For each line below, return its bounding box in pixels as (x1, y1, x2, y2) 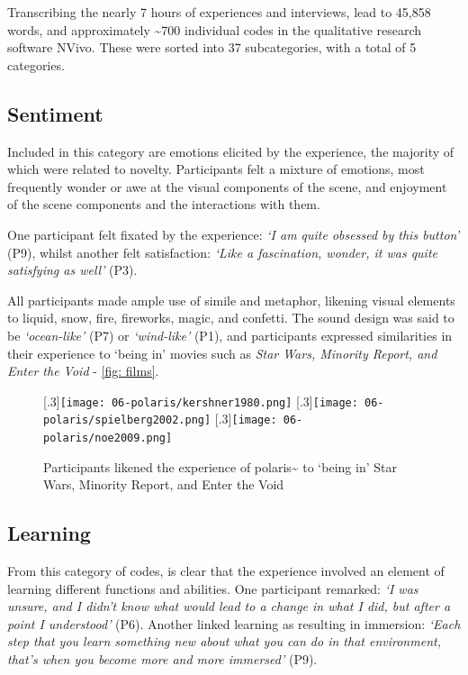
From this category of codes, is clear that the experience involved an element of (7, 561, 445, 580)
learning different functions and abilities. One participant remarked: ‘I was (7, 579, 418, 597)
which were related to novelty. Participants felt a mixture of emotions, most (7, 160, 425, 178)
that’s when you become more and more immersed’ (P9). (7, 650, 318, 669)
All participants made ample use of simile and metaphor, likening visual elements (7, 290, 455, 309)
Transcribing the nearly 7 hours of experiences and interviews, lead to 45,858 (7, 3, 431, 21)
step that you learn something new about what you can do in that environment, (7, 632, 441, 651)
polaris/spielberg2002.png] (43, 414, 211, 427)
